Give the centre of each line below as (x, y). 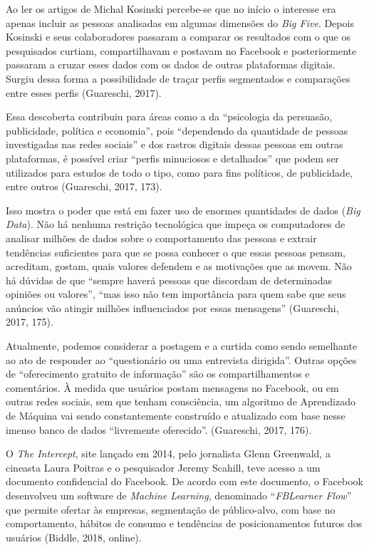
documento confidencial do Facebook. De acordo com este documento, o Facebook (184, 481)
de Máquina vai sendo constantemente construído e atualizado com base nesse (176, 416)
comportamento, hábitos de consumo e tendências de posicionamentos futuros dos (184, 523)
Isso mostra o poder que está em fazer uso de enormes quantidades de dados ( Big (183, 210)
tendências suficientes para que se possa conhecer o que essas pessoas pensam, (176, 252)
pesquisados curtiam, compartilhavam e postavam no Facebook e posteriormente (181, 50)
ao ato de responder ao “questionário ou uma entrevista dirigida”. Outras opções (181, 359)
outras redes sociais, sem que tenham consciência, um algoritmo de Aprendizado (181, 401)
